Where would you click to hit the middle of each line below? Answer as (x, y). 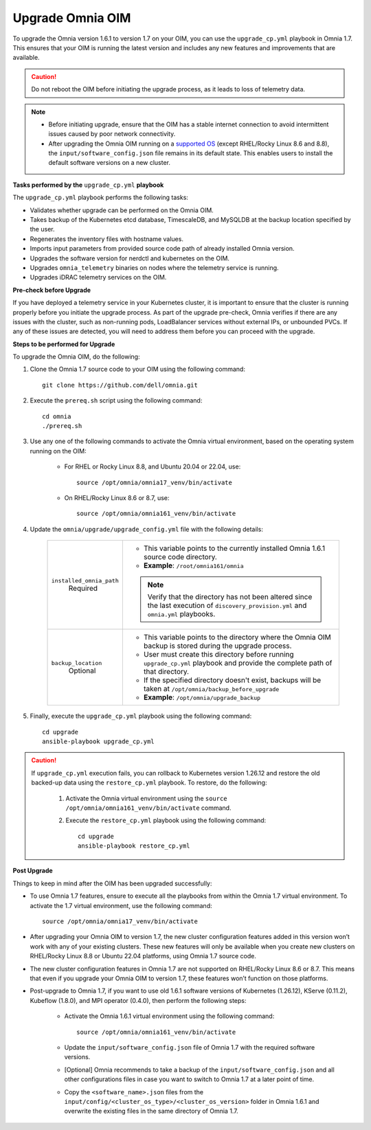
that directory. (166, 672)
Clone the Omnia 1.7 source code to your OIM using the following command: (137, 369)
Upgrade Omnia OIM (72, 18)
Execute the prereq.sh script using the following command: (116, 400)
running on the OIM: (58, 451)
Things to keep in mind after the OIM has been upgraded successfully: (112, 883)
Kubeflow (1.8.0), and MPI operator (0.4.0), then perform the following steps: (138, 1000)
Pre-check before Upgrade (52, 290)
